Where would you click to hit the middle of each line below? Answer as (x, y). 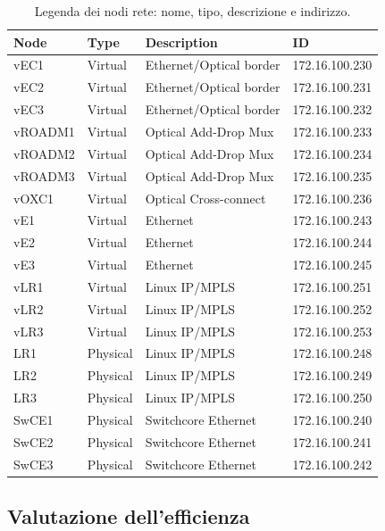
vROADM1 (44, 131)
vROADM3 (44, 175)
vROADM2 (44, 153)
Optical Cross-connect (205, 198)
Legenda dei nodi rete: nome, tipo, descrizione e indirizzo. (192, 11)
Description (181, 41)
